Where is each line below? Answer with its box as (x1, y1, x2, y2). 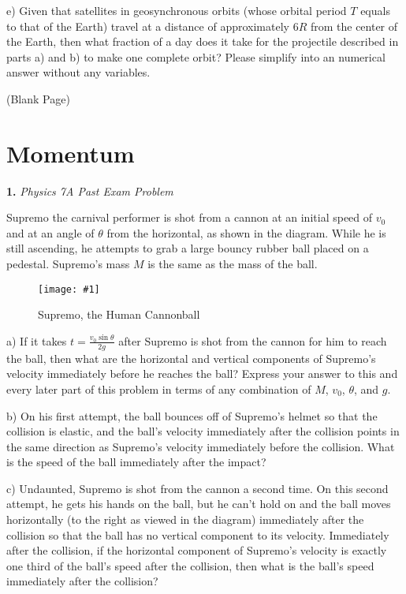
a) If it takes (6, 332, 67, 349)
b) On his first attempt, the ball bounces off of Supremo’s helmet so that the (6, 407, 378, 424)
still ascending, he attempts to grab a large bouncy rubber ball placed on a (6, 240, 369, 256)
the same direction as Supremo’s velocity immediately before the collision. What (6, 438, 395, 454)
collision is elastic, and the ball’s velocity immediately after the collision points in (6, 423, 400, 439)
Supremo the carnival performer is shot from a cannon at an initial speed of (6, 209, 373, 226)
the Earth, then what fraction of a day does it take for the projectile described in (6, 33, 399, 50)
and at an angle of (6, 224, 95, 241)
